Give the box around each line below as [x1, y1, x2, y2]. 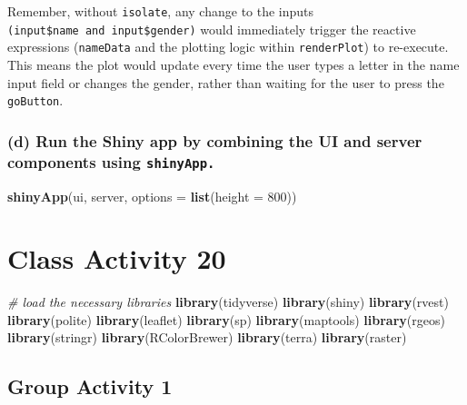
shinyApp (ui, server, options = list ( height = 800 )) [7, 186, 297, 205]
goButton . [7, 91, 64, 110]
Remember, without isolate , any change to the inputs [7, 2, 314, 20]
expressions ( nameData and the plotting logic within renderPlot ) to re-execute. [7, 37, 449, 56]
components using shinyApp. [7, 150, 215, 173]
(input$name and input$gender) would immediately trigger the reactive [7, 19, 416, 38]
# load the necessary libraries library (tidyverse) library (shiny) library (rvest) [7, 292, 449, 311]
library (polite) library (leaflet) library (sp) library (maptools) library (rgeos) [7, 310, 445, 329]
